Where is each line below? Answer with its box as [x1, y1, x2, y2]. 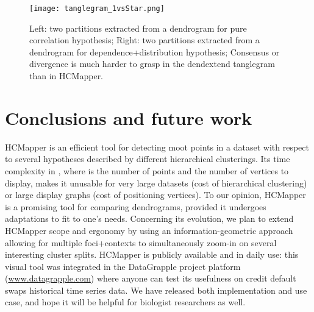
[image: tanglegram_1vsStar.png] [29, 4, 165, 13]
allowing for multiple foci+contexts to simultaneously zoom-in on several [5, 236, 277, 249]
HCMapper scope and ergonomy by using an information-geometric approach [5, 224, 293, 236]
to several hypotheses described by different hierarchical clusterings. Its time [5, 152, 290, 165]
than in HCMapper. [29, 69, 104, 82]
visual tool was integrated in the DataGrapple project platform [5, 260, 241, 272]
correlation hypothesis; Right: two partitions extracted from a [29, 34, 260, 46]
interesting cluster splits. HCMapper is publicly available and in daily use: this [5, 248, 299, 261]
